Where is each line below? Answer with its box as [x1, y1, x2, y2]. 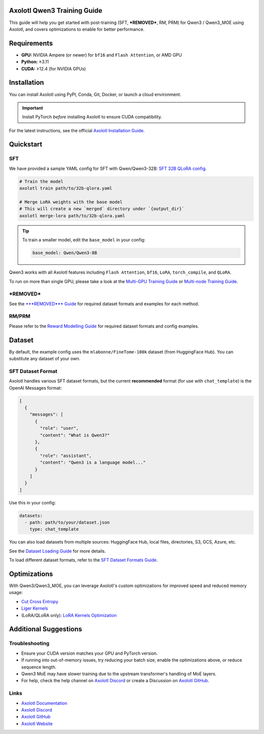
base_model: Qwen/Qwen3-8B [32, 250, 97, 256]
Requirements [9, 39, 53, 47]
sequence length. [21, 664, 57, 670]
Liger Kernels [21, 605, 48, 612]
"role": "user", [40, 426, 79, 431]
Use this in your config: [9, 499, 56, 505]
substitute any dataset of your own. [9, 355, 81, 362]
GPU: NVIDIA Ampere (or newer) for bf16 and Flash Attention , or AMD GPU [21, 52, 182, 58]
